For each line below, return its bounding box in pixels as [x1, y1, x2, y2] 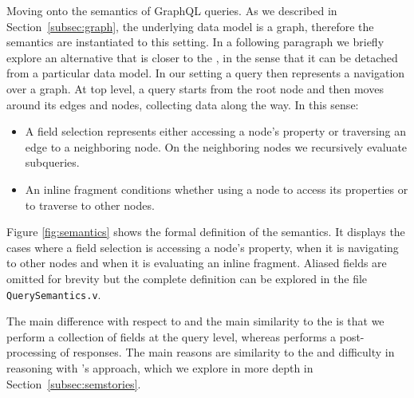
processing [6, 344, 57, 361]
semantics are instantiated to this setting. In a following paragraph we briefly [6, 33, 384, 50]
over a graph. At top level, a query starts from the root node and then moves [6, 80, 384, 97]
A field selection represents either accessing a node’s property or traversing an [25, 123, 406, 140]
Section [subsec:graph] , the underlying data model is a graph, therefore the [6, 18, 374, 34]
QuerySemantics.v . [6, 286, 101, 302]
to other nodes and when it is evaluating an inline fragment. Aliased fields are [6, 254, 387, 271]
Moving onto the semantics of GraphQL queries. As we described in [6, 2, 337, 18]
